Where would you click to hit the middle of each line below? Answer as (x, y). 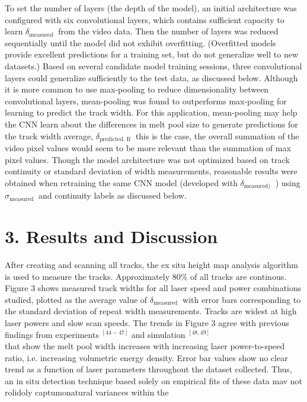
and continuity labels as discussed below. (113, 195)
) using (288, 182)
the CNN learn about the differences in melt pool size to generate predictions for (151, 124)
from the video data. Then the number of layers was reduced (168, 31)
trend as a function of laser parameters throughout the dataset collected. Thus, (148, 369)
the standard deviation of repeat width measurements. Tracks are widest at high (151, 311)
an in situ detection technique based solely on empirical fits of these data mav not (154, 380)
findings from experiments (52, 334)
